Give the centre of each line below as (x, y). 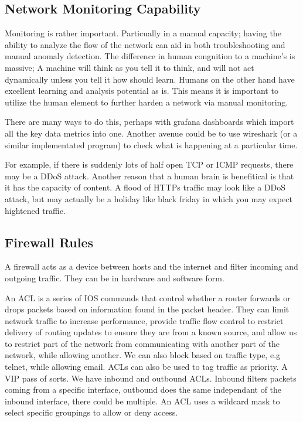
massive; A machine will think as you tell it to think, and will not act (130, 67)
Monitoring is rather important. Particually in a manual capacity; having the (143, 33)
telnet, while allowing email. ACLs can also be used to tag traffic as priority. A (146, 367)
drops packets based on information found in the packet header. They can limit (147, 309)
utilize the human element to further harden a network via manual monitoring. (147, 102)
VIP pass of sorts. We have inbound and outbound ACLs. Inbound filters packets (151, 378)
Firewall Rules (49, 242)
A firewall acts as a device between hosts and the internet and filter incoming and (151, 266)
